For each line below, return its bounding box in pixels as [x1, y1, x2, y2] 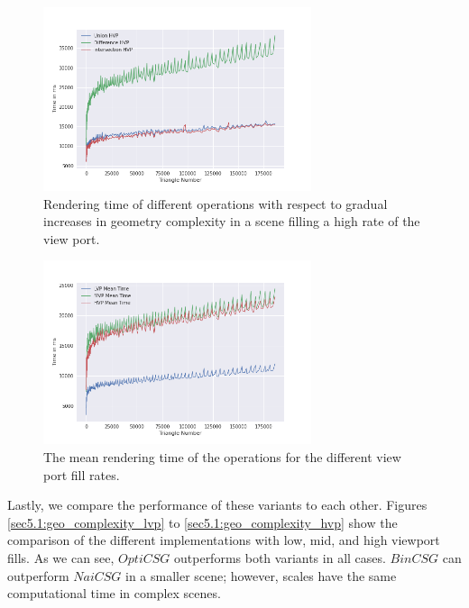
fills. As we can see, [7, 549, 115, 567]
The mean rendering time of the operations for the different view [43, 448, 401, 467]
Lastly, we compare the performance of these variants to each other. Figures [7, 495, 428, 514]
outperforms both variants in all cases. [174, 549, 386, 567]
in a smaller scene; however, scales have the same [125, 566, 397, 585]
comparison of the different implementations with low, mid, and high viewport [7, 531, 440, 549]
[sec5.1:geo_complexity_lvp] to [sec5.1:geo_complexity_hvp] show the [7, 513, 398, 531]
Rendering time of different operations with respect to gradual [43, 194, 388, 213]
